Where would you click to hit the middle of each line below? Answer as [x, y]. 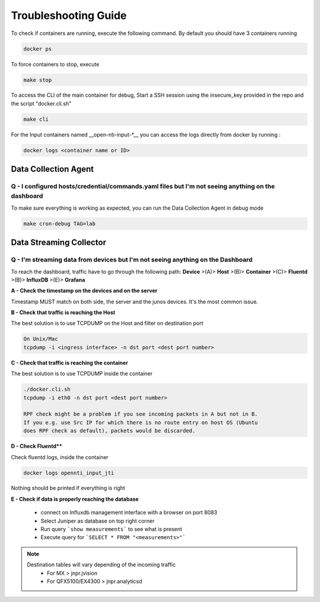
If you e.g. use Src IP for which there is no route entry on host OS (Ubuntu [140, 422]
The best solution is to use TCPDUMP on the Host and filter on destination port [107, 324]
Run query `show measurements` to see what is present [111, 529]
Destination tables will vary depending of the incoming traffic [101, 565]
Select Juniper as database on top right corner [97, 521]
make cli [36, 119]
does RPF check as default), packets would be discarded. [109, 431]
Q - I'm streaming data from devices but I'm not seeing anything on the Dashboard [132, 260]
